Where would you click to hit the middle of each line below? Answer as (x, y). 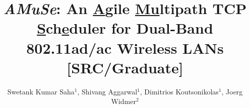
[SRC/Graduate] (125, 67)
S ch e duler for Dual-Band (125, 28)
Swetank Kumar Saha (41, 91)
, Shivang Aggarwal (107, 91)
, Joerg (232, 91)
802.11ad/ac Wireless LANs (125, 47)
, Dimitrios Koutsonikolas (179, 91)
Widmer (123, 101)
